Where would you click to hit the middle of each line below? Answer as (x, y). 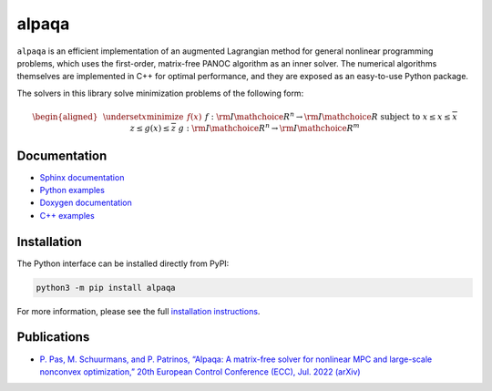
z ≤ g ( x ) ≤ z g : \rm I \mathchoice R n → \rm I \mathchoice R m (245, 127)
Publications (53, 337)
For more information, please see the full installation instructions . (138, 311)
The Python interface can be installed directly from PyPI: (123, 263)
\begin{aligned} (65, 117)
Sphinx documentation (82, 177)
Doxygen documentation (86, 203)
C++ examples (67, 215)
